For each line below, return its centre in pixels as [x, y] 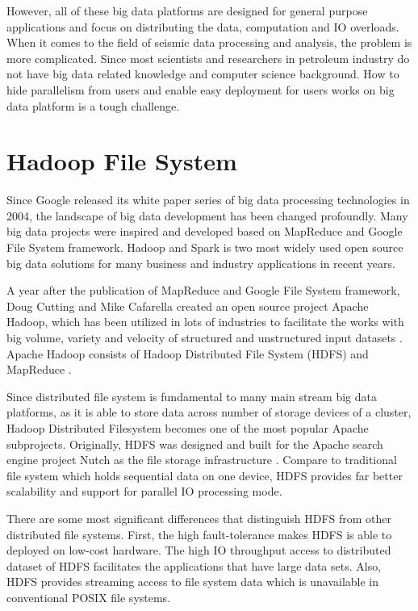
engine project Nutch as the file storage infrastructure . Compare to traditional [202, 460]
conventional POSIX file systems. [89, 597]
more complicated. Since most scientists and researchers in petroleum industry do [208, 58]
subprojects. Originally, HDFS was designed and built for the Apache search [195, 444]
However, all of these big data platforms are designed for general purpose [187, 10]
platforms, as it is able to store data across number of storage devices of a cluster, [209, 412]
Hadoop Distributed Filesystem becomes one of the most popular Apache [188, 428]
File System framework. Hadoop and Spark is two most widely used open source [205, 247]
